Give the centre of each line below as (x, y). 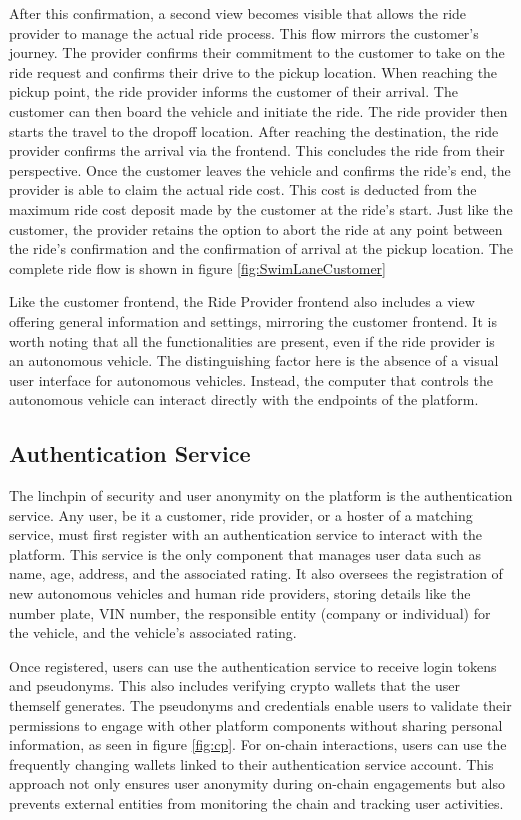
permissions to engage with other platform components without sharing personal (256, 724)
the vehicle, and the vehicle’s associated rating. (153, 632)
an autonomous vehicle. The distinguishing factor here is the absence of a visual (254, 360)
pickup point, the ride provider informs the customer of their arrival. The (233, 91)
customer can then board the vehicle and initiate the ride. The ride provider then (258, 110)
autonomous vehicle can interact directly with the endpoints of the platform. (244, 399)
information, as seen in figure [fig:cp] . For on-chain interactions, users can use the (258, 744)
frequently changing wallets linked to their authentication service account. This (251, 763)
